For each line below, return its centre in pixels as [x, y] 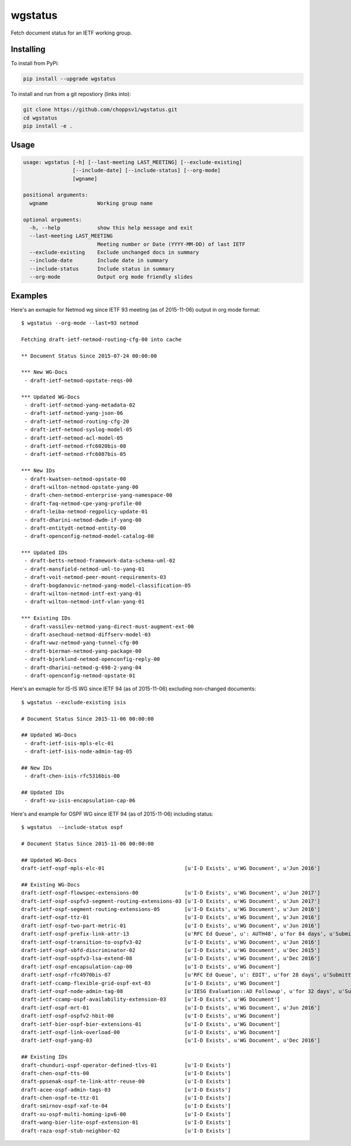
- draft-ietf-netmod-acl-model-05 [74, 438]
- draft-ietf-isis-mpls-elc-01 [69, 743]
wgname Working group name [91, 203]
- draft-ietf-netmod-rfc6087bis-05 [75, 454]
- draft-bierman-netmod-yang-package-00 [83, 651]
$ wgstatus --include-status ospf [72, 827]
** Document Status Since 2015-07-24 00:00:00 [89, 356]
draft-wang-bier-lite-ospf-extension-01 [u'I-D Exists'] [126, 1123]
